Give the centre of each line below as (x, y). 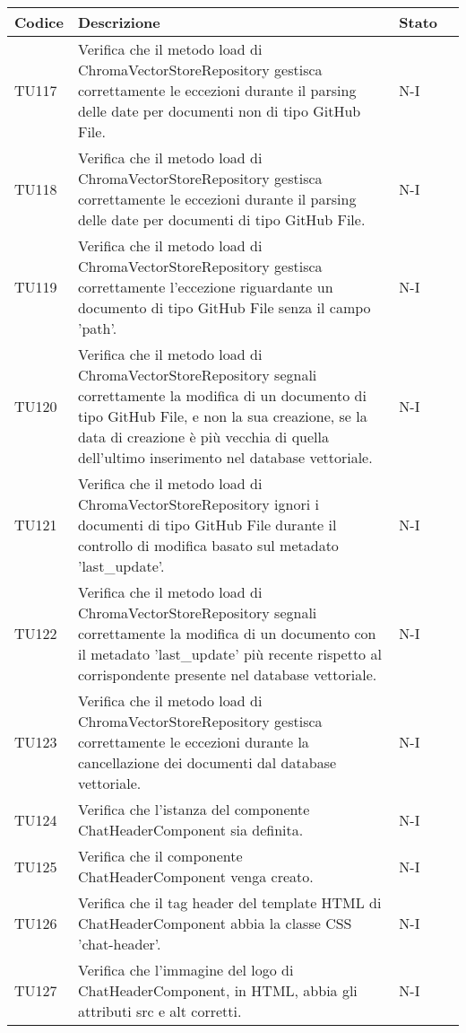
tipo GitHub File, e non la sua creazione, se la (222, 416)
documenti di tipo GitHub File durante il (207, 525)
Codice (39, 22)
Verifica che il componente (160, 856)
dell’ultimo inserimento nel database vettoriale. (225, 457)
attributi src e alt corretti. (160, 1011)
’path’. (97, 328)
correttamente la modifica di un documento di (222, 395)
